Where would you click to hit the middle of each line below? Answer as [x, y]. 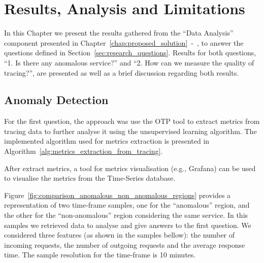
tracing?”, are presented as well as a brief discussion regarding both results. [122, 72]
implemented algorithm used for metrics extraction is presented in [107, 141]
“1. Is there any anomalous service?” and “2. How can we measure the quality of [129, 62]
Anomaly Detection [56, 100]
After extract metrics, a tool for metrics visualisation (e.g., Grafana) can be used [130, 168]
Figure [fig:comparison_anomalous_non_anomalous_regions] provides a [118, 195]
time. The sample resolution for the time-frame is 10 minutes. [100, 255]
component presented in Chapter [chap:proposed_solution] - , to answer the [124, 42]
